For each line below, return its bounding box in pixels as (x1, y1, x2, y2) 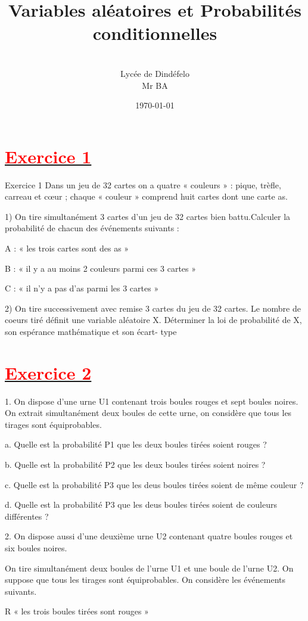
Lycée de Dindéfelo (120, 67, 189, 79)
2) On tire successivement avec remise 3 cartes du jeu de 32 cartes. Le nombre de (5, 302, 301, 314)
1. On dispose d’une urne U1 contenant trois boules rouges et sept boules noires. (5, 395, 298, 407)
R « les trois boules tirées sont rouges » (5, 605, 149, 617)
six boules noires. (5, 542, 67, 554)
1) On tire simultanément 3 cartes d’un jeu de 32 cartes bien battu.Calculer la (5, 210, 291, 222)
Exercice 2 (5, 360, 92, 384)
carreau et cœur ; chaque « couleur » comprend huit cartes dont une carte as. (5, 190, 288, 203)
